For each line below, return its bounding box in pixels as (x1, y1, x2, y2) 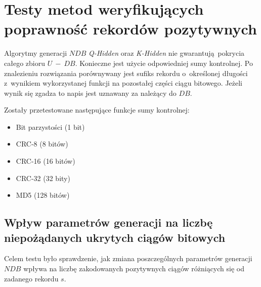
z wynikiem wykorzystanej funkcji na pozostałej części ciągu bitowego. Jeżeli (4, 78, 243, 88)
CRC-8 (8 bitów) (16, 138, 68, 149)
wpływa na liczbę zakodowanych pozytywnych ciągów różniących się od (23, 263, 244, 274)
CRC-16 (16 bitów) (16, 156, 75, 166)
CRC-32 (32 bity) (16, 172, 70, 183)
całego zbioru (4, 57, 45, 68)
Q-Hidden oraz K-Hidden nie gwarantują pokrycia (88, 48, 245, 58)
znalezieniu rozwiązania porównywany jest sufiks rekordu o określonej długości (4, 67, 248, 78)
